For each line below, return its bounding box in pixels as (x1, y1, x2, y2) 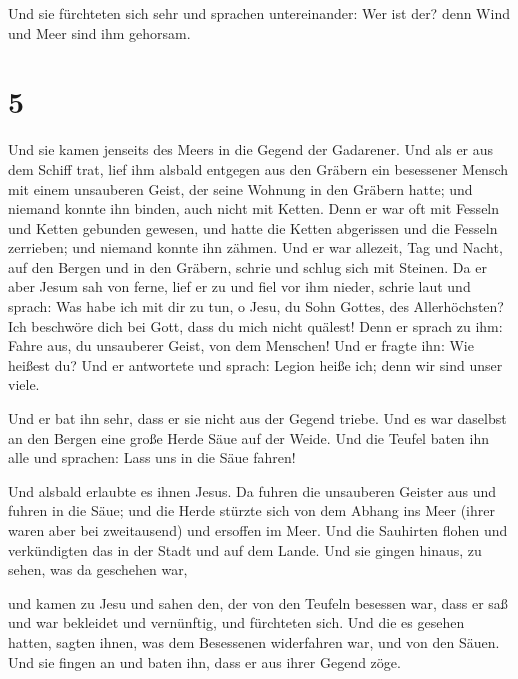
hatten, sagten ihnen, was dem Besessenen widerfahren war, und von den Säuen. (8, 631, 500, 652)
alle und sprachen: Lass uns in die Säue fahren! (8, 447, 296, 468)
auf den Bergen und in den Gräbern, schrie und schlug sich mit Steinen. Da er (8, 256, 487, 277)
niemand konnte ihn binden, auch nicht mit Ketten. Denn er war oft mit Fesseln (8, 198, 500, 219)
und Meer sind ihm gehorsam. (8, 22, 191, 43)
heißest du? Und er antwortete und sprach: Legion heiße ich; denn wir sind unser (8, 354, 503, 375)
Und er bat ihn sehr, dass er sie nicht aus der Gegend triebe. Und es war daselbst (8, 408, 507, 429)
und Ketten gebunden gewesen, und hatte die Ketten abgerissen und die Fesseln (8, 217, 498, 238)
